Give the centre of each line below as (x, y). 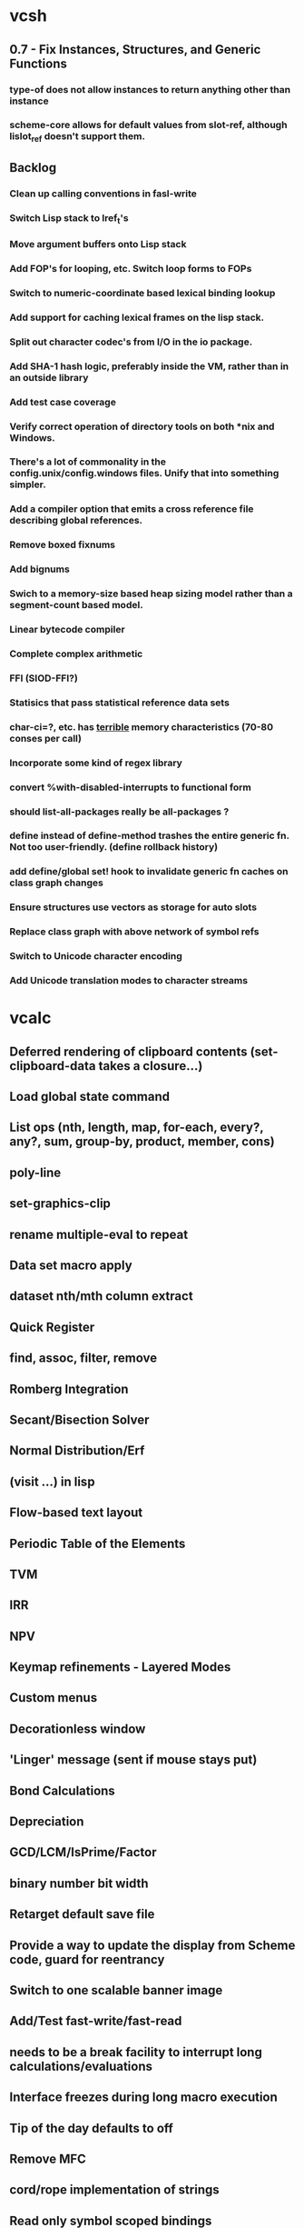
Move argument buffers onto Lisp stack (98, 245)
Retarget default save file (82, 1914)
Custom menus (54, 1698)
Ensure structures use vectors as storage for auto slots (133, 907)
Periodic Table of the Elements (98, 1543)
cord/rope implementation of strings (114, 2190)
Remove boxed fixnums (63, 545)
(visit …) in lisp (52, 1481)
